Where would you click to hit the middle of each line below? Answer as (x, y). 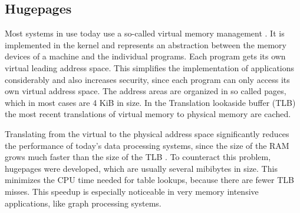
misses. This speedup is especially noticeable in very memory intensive (132, 191)
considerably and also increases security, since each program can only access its (147, 79)
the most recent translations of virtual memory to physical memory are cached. (148, 114)
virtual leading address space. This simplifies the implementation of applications (150, 67)
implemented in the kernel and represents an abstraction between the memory (146, 44)
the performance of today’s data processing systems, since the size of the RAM (147, 145)
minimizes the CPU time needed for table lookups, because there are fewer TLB (149, 180)
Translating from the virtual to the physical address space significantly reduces (147, 133)
